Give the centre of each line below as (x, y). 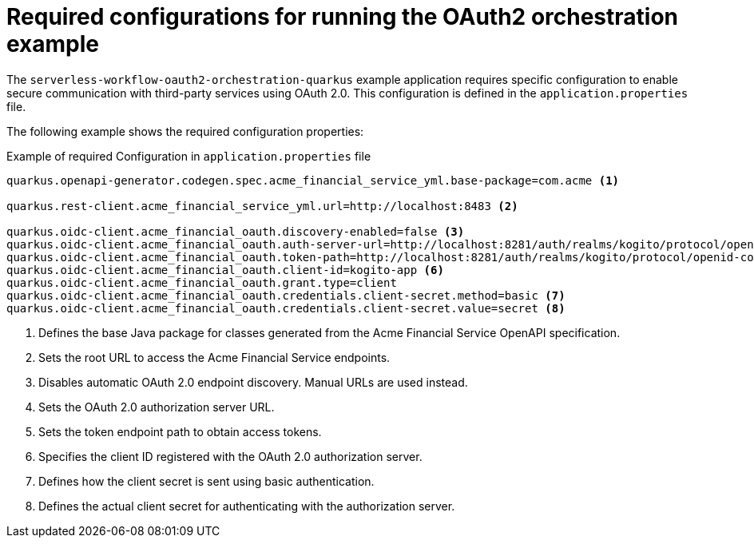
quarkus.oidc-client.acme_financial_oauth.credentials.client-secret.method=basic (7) (286, 295)
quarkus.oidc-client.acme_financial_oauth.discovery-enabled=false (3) (236, 231)
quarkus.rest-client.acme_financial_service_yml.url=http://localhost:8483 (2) (262, 206)
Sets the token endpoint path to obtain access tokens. (180, 431)
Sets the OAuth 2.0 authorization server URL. (157, 407)
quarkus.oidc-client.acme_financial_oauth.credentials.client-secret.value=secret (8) (286, 308)
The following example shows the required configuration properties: (185, 131)
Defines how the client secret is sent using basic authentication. (206, 481)
